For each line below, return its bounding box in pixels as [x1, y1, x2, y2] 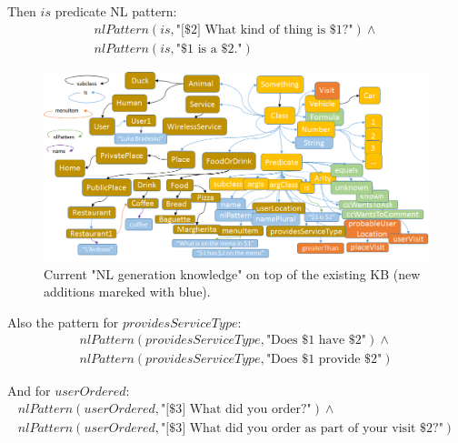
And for [7, 381, 51, 400]
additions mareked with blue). [44, 282, 211, 301]
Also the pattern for [7, 312, 119, 331]
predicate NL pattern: [55, 2, 177, 20]
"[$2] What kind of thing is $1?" [175, 23, 353, 36]
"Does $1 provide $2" [265, 353, 383, 367]
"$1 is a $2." [175, 42, 243, 55]
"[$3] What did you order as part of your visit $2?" [161, 422, 443, 435]
